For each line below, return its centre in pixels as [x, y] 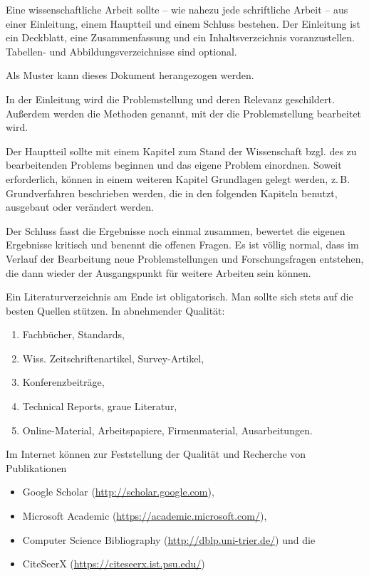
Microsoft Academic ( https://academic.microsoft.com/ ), [145, 516]
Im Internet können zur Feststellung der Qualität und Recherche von [156, 454]
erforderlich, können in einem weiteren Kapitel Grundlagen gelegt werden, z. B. [178, 178]
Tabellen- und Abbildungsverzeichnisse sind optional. [121, 51]
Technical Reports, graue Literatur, [100, 406]
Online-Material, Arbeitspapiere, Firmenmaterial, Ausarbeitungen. [167, 430]
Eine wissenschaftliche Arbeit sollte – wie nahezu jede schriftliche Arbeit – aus [177, 9]
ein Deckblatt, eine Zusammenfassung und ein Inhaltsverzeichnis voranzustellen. [180, 37]
